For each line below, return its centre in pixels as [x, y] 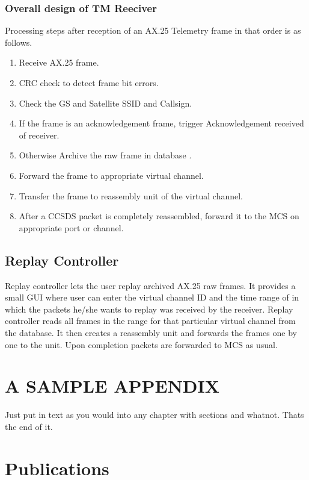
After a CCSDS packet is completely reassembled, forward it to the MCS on [159, 216]
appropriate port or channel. [71, 227]
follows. [19, 42]
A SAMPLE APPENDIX [112, 386]
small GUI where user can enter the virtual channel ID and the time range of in [152, 297]
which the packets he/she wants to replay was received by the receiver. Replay [149, 309]
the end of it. [29, 426]
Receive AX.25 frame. [59, 62]
